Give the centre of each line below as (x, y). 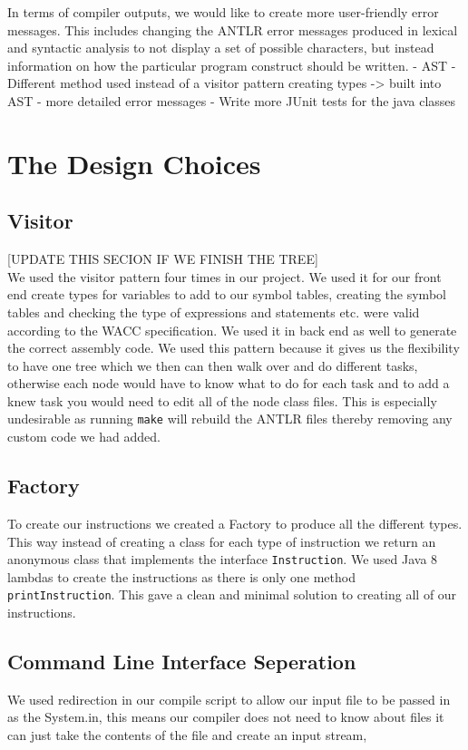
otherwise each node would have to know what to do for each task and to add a (229, 383)
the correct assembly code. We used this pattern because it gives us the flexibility (234, 348)
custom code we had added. (84, 437)
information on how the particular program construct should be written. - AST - (232, 65)
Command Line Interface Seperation (182, 662)
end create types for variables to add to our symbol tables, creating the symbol (227, 294)
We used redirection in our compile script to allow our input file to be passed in (229, 699)
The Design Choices (134, 163)
